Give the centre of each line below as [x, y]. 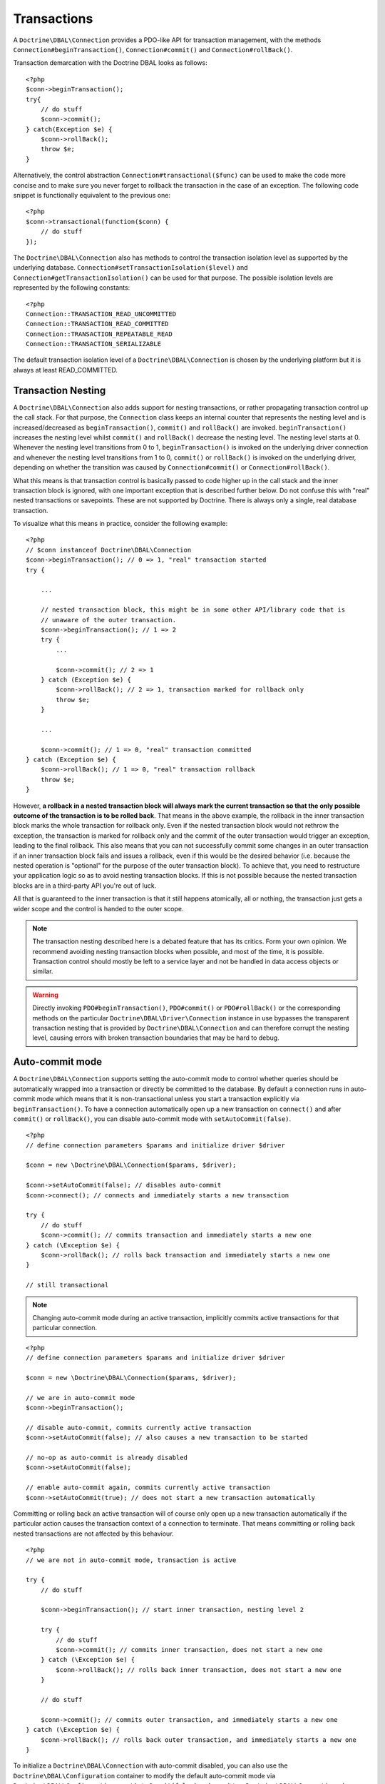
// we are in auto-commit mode [81, 1398]
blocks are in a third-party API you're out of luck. [85, 886]
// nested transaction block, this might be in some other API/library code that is [193, 610]
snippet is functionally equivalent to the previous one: [92, 196]
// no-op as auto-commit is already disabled [107, 1458]
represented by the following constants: [72, 288]
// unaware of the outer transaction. [108, 620]
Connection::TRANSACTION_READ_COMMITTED [97, 324]
